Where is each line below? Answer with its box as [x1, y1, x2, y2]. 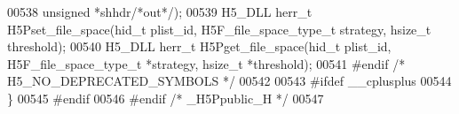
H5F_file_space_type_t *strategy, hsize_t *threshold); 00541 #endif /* [7, 54, 406, 72]
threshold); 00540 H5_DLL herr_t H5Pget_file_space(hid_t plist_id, [7, 37, 392, 56]
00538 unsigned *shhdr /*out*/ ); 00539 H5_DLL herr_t [7, 3, 313, 20]
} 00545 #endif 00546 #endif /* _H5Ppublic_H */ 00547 [7, 88, 324, 107]
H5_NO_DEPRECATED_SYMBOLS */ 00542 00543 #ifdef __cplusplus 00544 [7, 72, 452, 90]
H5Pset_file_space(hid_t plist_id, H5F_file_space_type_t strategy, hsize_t [7, 19, 431, 38]
